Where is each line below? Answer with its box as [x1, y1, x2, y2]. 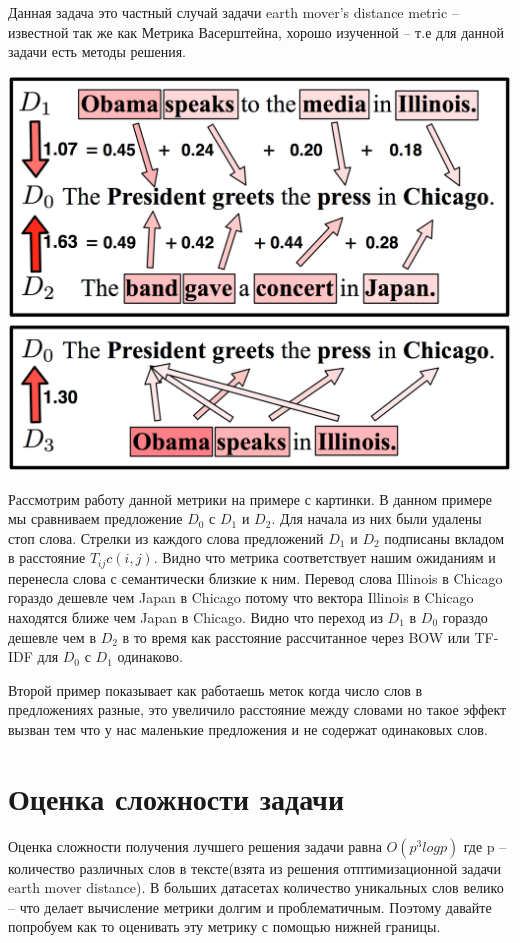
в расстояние [8, 547, 86, 568]
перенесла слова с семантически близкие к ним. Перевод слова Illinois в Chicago [8, 567, 503, 588]
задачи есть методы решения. [8, 41, 186, 62]
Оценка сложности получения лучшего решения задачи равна [8, 835, 382, 856]
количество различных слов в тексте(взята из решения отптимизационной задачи [8, 857, 501, 878]
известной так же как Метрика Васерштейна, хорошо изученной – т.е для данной [8, 21, 505, 42]
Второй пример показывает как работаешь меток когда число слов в [8, 679, 423, 700]
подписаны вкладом [384, 527, 505, 548]
